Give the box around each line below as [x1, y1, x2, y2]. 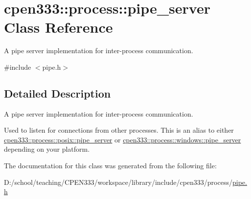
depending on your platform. [4, 144, 90, 154]
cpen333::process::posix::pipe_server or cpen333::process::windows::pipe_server [4, 134, 241, 144]
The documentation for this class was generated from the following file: [4, 160, 217, 171]
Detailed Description [4, 85, 111, 100]
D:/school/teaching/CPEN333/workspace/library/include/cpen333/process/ [4, 177, 232, 187]
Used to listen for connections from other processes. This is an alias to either [4, 125, 234, 135]
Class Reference [4, 17, 113, 37]
